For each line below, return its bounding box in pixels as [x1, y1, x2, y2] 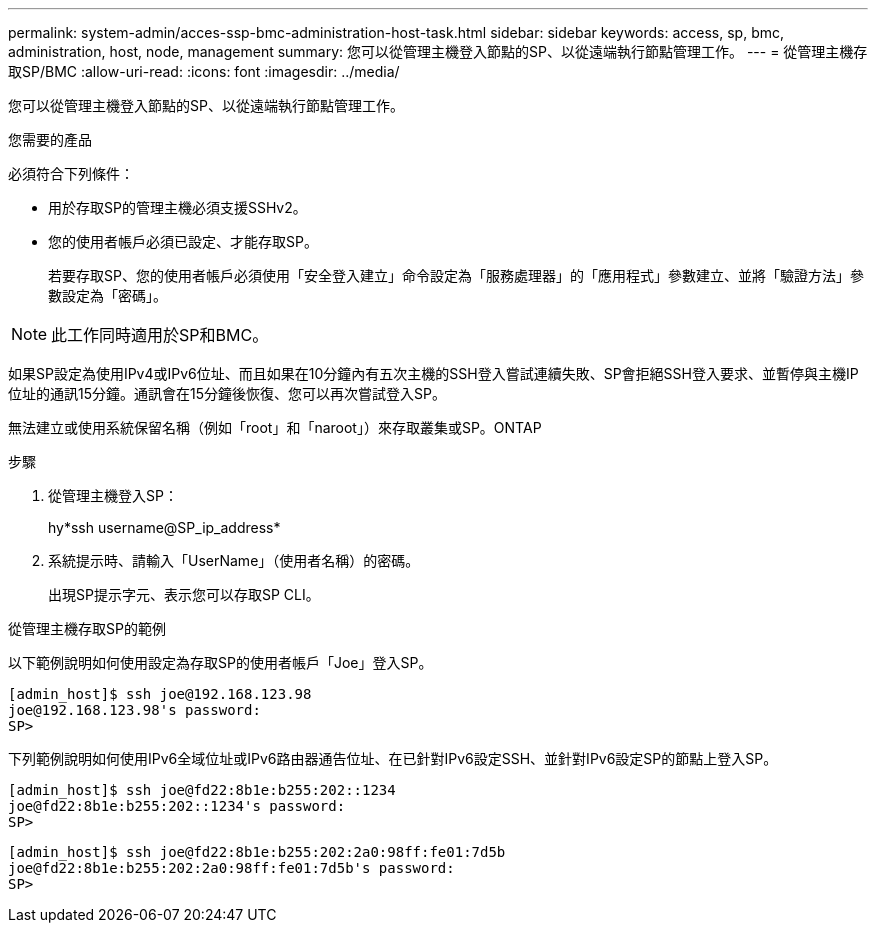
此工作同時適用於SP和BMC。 [51, 325, 269, 345]
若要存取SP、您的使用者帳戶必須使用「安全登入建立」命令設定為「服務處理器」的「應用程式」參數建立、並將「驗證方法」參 [48, 267, 864, 284]
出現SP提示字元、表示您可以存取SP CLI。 [48, 586, 320, 603]
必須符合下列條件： [8, 165, 134, 182]
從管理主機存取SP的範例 [8, 620, 166, 637]
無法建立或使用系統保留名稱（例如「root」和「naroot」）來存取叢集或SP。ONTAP [8, 419, 542, 436]
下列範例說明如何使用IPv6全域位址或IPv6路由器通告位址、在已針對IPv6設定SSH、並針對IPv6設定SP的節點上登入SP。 [8, 750, 778, 767]
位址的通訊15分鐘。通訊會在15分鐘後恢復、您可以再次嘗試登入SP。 [8, 385, 446, 402]
